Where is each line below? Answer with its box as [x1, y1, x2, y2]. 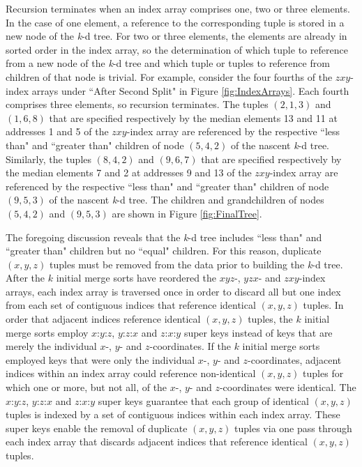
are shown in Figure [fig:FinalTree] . [112, 206, 262, 220]
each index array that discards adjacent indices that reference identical [6, 434, 308, 449]
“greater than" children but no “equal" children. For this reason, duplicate [6, 243, 322, 258]
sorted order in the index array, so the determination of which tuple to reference [6, 42, 348, 56]
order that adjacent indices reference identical [6, 312, 201, 326]
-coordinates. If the [149, 339, 231, 353]
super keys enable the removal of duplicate [6, 420, 188, 435]
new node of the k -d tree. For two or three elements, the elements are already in [6, 29, 347, 43]
